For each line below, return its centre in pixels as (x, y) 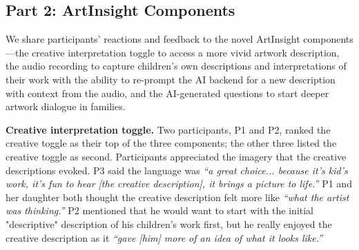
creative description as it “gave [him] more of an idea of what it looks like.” (164, 237)
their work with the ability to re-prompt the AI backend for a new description (171, 79)
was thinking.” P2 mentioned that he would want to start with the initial (160, 210)
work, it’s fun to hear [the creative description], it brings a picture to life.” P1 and (179, 184)
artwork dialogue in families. (66, 106)
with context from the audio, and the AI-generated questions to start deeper (167, 93)
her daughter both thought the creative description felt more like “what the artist (177, 197)
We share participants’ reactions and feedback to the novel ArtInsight (153, 39)
